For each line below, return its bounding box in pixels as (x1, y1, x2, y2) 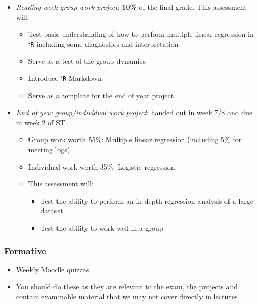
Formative (4, 244, 46, 257)
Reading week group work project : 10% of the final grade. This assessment (16, 2, 247, 12)
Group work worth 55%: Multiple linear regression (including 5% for (28, 134, 242, 145)
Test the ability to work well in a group (40, 223, 163, 233)
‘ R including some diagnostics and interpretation (28, 38, 179, 49)
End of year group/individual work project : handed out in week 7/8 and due (16, 107, 252, 118)
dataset (40, 205, 63, 216)
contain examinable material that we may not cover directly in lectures (16, 291, 238, 302)
